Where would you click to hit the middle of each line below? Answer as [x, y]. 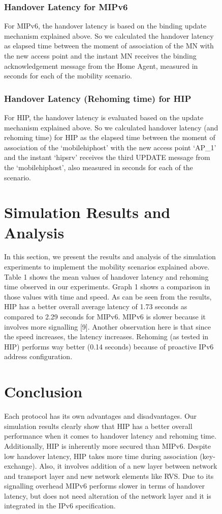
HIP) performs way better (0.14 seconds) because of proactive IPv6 [109, 346]
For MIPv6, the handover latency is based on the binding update [105, 26]
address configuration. [38, 356]
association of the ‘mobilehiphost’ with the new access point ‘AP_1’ [110, 147]
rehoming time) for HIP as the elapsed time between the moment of [110, 137]
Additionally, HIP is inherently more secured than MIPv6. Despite [107, 445]
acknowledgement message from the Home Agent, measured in [101, 65]
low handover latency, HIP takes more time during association [101, 456]
